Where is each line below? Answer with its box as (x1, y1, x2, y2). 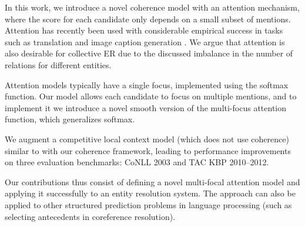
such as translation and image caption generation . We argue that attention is (5, 35, 285, 48)
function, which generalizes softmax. (5, 113, 135, 125)
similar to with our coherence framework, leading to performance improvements (5, 144, 291, 156)
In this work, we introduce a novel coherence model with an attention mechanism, (5, 1, 300, 13)
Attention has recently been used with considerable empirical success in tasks (5, 24, 283, 36)
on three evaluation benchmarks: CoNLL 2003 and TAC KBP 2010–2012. (5, 156, 269, 168)
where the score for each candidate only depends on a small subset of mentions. (5, 12, 291, 25)
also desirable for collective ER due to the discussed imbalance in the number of (5, 47, 293, 59)
